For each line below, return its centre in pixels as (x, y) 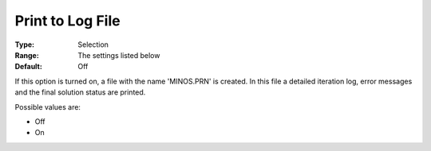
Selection (93, 45)
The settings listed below (119, 55)
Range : (27, 55)
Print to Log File (67, 21)
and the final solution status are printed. (80, 92)
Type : (25, 45)
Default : (29, 67)
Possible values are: (48, 106)
